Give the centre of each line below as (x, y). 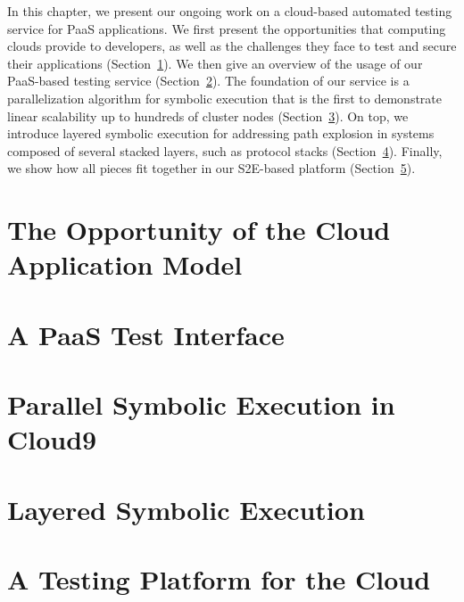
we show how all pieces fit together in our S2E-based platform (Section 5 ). (211, 168)
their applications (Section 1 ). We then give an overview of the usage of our (215, 63)
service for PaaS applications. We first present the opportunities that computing (227, 28)
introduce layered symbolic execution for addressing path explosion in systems (221, 133)
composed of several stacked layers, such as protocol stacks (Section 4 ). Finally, (225, 150)
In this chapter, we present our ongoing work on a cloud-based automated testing (230, 11)
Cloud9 (52, 439)
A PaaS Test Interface (146, 334)
